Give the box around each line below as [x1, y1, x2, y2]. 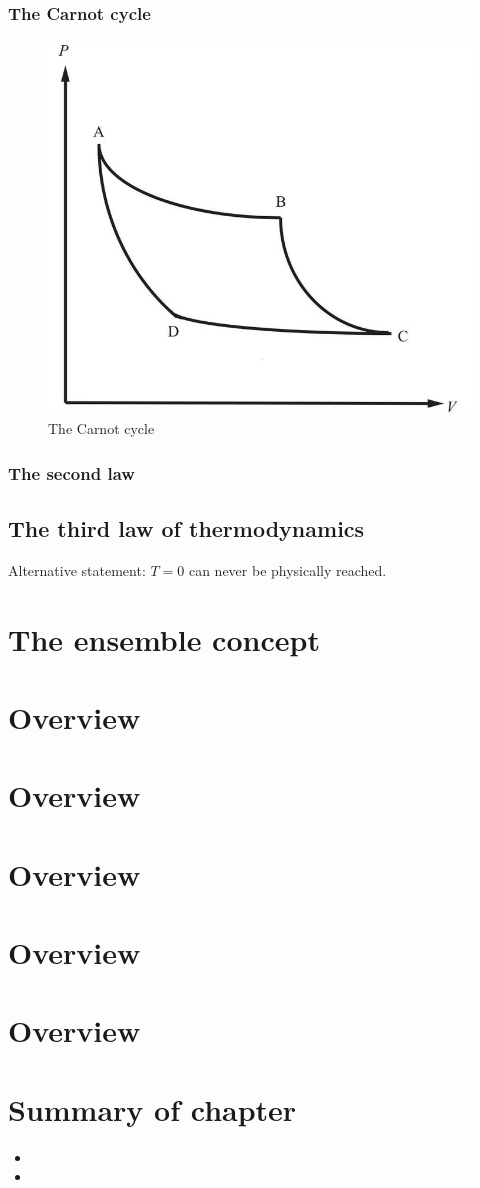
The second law [8, 460, 135, 485]
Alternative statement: [8, 559, 146, 580]
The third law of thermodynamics [8, 512, 365, 543]
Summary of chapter [8, 1088, 297, 1129]
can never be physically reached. [188, 559, 387, 580]
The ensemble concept [8, 618, 320, 659]
